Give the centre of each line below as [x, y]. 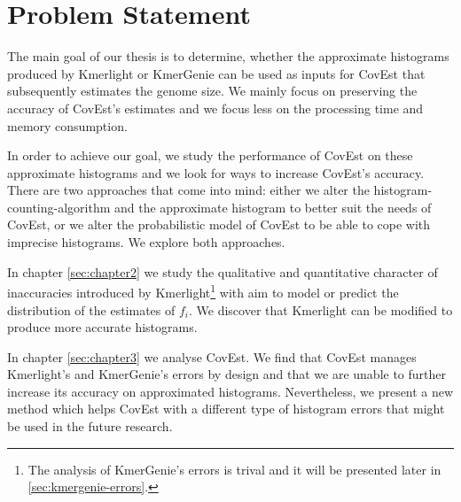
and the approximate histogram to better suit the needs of [273, 207]
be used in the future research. [90, 426]
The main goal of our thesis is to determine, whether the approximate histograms [228, 56]
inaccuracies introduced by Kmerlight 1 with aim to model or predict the [203, 291]
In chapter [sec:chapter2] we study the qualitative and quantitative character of [223, 271]
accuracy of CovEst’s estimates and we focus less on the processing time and [215, 108]
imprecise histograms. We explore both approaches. [146, 242]
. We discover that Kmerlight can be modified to [321, 309]
